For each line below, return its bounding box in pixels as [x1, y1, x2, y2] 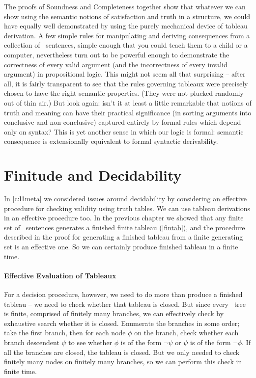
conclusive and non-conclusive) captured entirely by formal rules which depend [4, 117, 241, 127]
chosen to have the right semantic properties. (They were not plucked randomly [4, 88, 244, 98]
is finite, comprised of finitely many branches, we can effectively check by [4, 308, 224, 319]
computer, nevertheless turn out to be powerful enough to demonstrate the [4, 49, 229, 59]
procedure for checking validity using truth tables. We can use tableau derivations [4, 203, 251, 213]
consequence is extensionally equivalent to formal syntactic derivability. [4, 136, 218, 146]
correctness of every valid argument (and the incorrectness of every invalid [4, 59, 228, 69]
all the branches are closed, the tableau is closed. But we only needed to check [4, 347, 240, 357]
